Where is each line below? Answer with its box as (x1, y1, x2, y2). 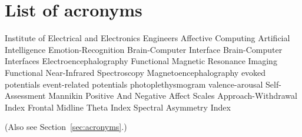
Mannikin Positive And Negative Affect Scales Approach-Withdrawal (48, 89, 297, 102)
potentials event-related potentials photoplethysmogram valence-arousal (5, 78, 263, 90)
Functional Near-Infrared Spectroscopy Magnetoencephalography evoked (5, 66, 266, 78)
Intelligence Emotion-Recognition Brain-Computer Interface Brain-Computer (5, 43, 283, 55)
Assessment (5, 89, 46, 102)
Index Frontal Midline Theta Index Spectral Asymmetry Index (5, 101, 231, 113)
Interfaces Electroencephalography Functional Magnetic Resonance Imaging (5, 55, 277, 67)
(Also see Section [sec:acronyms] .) (5, 121, 127, 133)
